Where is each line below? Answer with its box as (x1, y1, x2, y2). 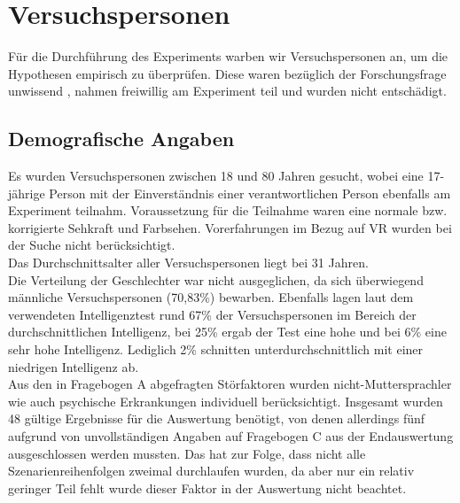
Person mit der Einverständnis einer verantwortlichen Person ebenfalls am (49, 183, 451, 202)
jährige (8, 183, 45, 202)
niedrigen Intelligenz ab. (8, 357, 139, 375)
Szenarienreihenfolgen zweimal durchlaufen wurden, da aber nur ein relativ (8, 461, 415, 480)
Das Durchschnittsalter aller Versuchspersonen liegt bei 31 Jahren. (8, 253, 369, 272)
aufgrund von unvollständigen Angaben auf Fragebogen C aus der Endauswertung (8, 427, 454, 445)
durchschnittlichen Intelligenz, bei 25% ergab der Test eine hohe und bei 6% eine (8, 322, 447, 341)
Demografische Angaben (8, 125, 235, 152)
